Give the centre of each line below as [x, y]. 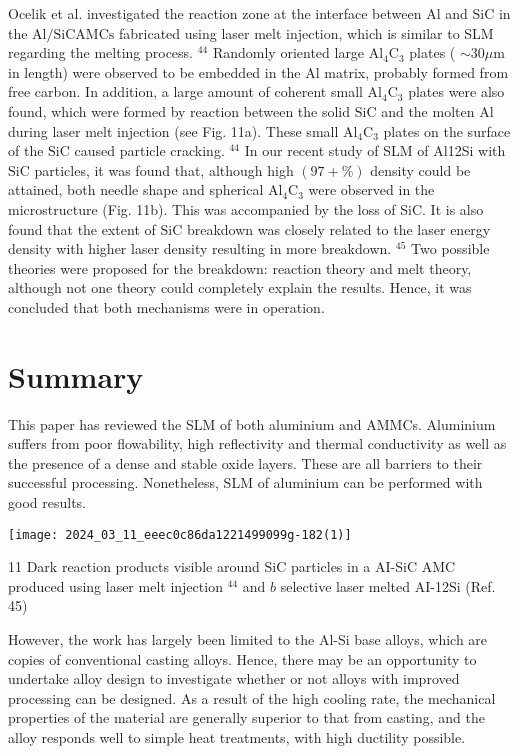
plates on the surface [447, 130]
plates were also [456, 91]
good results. [47, 502]
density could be [420, 169]
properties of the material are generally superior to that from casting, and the [246, 717]
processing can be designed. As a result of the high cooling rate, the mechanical [252, 697]
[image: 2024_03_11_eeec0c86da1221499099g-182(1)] [180, 534]
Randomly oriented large [288, 52]
